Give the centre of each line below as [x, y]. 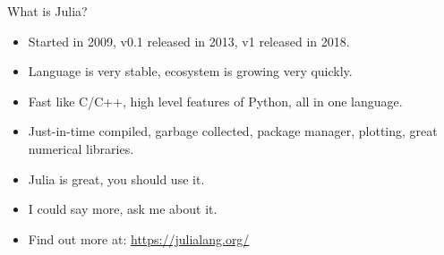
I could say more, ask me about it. [123, 209]
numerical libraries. [81, 148]
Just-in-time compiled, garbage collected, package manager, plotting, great [233, 131]
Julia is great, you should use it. [116, 178]
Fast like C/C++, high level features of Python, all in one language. [215, 101]
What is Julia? [47, 11]
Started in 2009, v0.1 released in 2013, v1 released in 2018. [189, 41]
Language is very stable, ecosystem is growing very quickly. [190, 71]
